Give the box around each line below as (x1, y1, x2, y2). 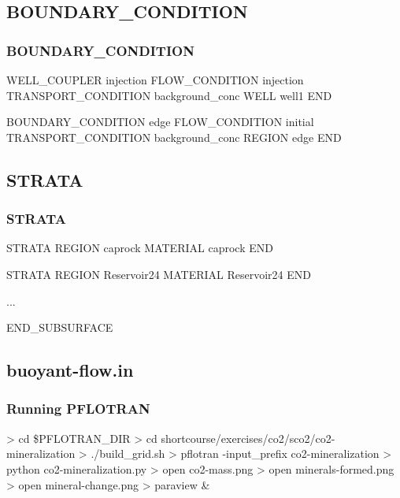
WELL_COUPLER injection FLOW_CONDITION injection (6, 72, 304, 87)
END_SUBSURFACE (6, 319, 113, 336)
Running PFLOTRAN (6, 399, 150, 418)
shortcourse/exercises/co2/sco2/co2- (161, 429, 335, 446)
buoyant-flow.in (6, 358, 134, 382)
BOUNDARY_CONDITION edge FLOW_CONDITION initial (6, 113, 314, 130)
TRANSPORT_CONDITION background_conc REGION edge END (6, 128, 342, 145)
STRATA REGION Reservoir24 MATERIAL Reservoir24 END (6, 266, 311, 282)
